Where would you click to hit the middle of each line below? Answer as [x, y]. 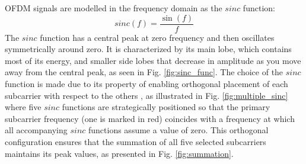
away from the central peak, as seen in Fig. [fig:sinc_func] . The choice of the [144, 72]
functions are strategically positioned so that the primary [166, 107]
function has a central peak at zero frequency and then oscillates [157, 37]
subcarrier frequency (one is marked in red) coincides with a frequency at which [150, 118]
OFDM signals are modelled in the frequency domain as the [114, 8]
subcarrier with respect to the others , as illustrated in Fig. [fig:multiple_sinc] [146, 95]
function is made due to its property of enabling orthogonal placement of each [146, 84]
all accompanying [36, 130]
